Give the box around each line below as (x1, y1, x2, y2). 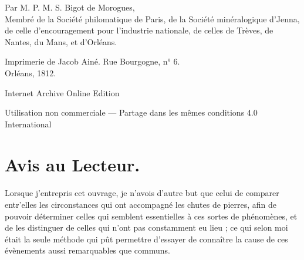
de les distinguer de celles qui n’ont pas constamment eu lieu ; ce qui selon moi (5, 221, 288, 234)
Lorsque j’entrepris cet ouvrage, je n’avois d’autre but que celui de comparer (5, 187, 279, 199)
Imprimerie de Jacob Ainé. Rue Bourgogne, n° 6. (5, 55, 180, 67)
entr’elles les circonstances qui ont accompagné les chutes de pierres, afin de (5, 198, 277, 210)
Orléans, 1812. (5, 66, 56, 79)
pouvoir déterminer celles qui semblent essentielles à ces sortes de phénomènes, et (5, 210, 298, 222)
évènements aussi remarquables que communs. (5, 244, 170, 256)
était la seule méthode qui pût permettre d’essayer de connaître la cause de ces (5, 232, 288, 245)
